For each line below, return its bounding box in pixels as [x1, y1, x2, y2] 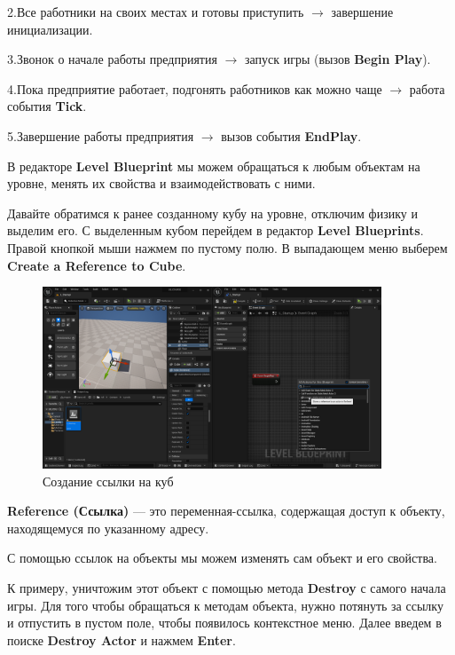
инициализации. [7, 20, 93, 38]
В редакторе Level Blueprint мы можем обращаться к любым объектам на [7, 156, 420, 175]
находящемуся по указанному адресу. [7, 518, 209, 537]
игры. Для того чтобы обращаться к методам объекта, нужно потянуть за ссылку [7, 596, 443, 614]
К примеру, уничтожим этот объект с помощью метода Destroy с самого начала [7, 579, 446, 597]
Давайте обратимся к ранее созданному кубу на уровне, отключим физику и [7, 203, 418, 222]
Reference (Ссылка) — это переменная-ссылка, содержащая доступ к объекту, [7, 501, 445, 520]
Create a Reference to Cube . [7, 256, 186, 274]
